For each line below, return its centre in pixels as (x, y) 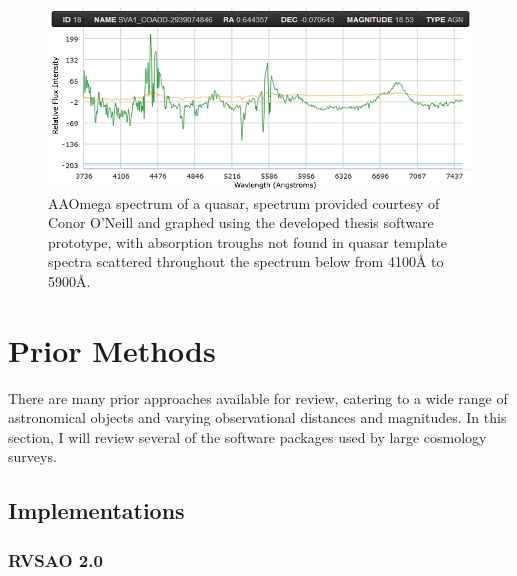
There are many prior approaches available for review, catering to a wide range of (258, 397)
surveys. (32, 456)
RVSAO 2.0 (55, 559)
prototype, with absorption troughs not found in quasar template (248, 241)
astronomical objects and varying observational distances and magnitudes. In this (257, 417)
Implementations (96, 510)
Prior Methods (112, 349)
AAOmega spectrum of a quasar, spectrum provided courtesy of (244, 202)
